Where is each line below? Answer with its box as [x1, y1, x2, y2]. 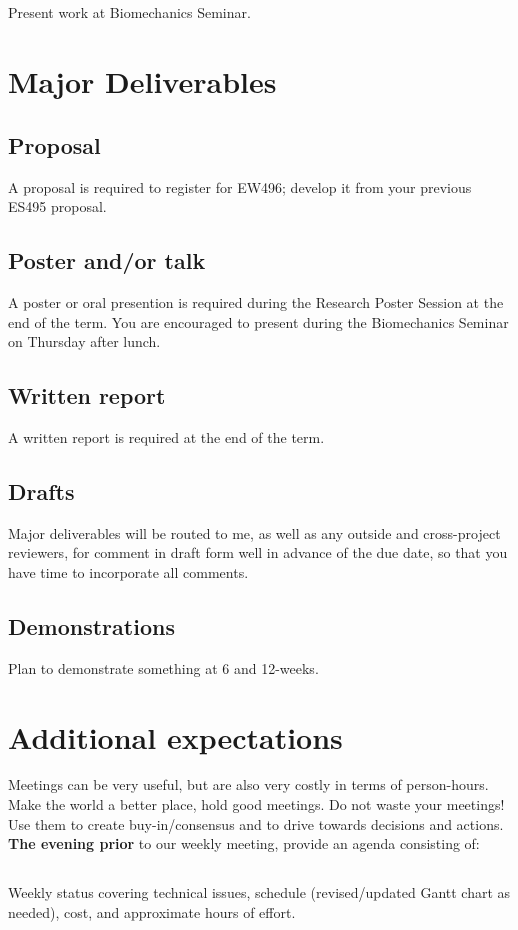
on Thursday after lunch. [8, 331, 161, 352]
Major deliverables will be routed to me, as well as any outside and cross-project [8, 522, 501, 543]
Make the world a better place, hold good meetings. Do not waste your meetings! [8, 794, 505, 815]
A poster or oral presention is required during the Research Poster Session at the [8, 291, 504, 312]
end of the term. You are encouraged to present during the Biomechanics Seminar [8, 311, 509, 332]
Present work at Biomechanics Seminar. [8, 2, 251, 23]
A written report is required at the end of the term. [8, 426, 325, 447]
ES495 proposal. [8, 196, 107, 217]
